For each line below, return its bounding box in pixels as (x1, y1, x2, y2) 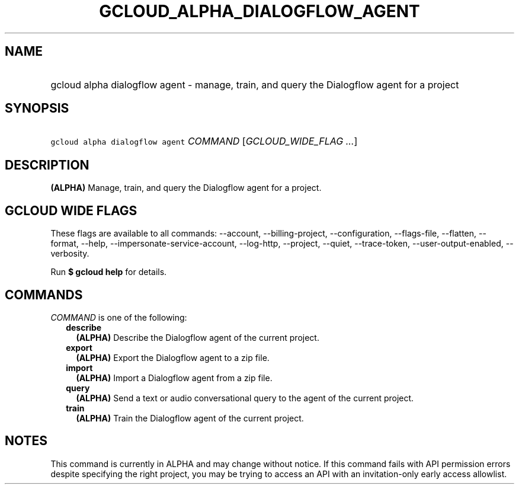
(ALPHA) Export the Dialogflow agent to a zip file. (76, 352, 270, 363)
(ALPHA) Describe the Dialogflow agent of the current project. (76, 332, 319, 343)
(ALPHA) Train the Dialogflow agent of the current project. (76, 413, 304, 423)
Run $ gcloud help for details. (50, 267, 167, 277)
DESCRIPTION (5, 157, 89, 172)
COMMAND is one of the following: (50, 312, 187, 322)
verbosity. (50, 248, 89, 259)
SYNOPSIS (5, 101, 69, 116)
